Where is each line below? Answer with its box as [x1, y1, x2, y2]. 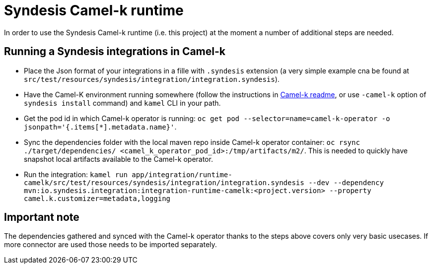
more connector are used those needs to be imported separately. [4, 240, 217, 249]
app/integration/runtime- [132, 170, 232, 179]
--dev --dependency [308, 178, 384, 187]
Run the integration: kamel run [24, 170, 128, 179]
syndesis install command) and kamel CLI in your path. [24, 98, 221, 107]
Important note [4, 211, 79, 224]
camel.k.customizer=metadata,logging [24, 194, 171, 202]
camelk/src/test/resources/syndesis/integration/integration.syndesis [24, 178, 304, 187]
